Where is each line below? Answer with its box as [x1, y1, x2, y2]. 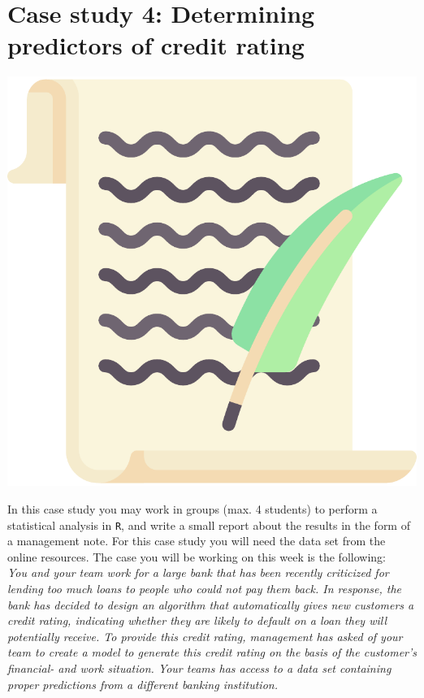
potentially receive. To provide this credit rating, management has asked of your [7, 627, 403, 644]
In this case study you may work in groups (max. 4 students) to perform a [7, 500, 378, 517]
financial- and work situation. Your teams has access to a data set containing [7, 659, 392, 676]
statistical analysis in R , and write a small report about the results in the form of [7, 516, 410, 533]
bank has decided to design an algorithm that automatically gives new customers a [7, 596, 414, 613]
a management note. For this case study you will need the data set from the [7, 532, 386, 549]
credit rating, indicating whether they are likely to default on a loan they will [7, 612, 387, 629]
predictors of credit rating [7, 28, 305, 62]
